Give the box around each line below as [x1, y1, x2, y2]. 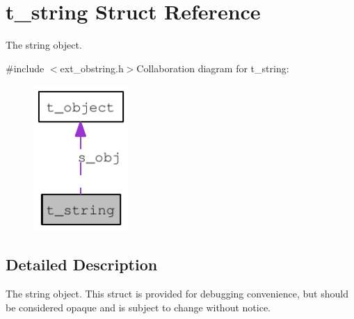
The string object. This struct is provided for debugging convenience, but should [6, 286, 348, 301]
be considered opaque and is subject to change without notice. [6, 300, 271, 314]
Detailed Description [6, 254, 158, 275]
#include [6, 60, 45, 75]
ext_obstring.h [60, 60, 124, 75]
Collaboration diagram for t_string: [136, 60, 289, 75]
